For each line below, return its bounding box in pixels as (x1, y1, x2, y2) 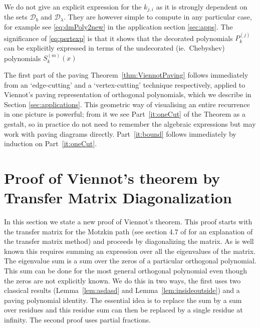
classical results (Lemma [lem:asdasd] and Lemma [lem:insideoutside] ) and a (4, 285, 240, 295)
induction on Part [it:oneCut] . (4, 138, 97, 149)
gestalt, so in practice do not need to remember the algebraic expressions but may (4, 119, 256, 129)
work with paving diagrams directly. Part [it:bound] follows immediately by (4, 128, 236, 139)
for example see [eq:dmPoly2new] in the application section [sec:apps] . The (4, 22, 233, 32)
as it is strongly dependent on (156, 2, 247, 12)
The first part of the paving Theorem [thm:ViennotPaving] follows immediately (4, 70, 248, 80)
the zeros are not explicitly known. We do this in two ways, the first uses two (4, 275, 241, 285)
